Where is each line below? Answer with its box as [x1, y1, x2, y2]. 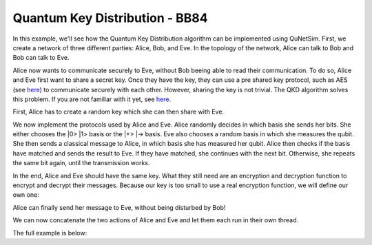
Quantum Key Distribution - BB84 [12, 10, 208, 25]
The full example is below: [12, 228, 87, 237]
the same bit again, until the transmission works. [12, 159, 150, 167]
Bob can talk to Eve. [12, 54, 70, 62]
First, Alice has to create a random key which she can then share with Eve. [12, 107, 224, 116]
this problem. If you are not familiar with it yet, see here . [12, 95, 172, 103]
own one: [12, 191, 39, 199]
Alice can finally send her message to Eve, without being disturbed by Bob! [12, 203, 226, 211]
